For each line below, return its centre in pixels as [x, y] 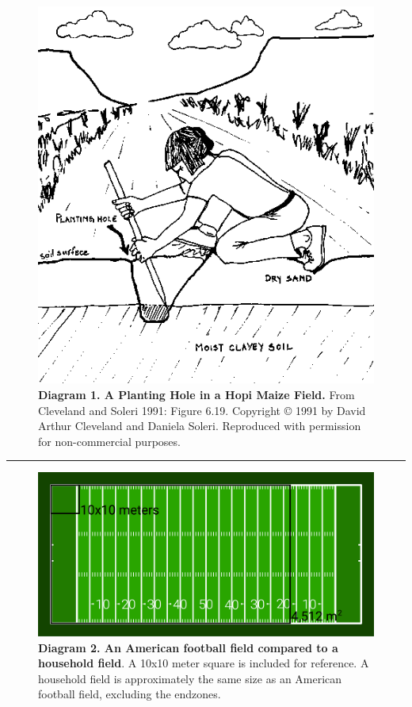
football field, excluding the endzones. [130, 694]
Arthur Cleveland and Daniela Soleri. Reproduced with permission [200, 426]
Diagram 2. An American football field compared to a [188, 647]
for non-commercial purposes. [109, 441]
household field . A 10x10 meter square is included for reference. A [204, 663]
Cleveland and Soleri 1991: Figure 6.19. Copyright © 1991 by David [202, 410]
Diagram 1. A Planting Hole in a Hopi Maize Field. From [196, 394]
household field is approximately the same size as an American [190, 678]
